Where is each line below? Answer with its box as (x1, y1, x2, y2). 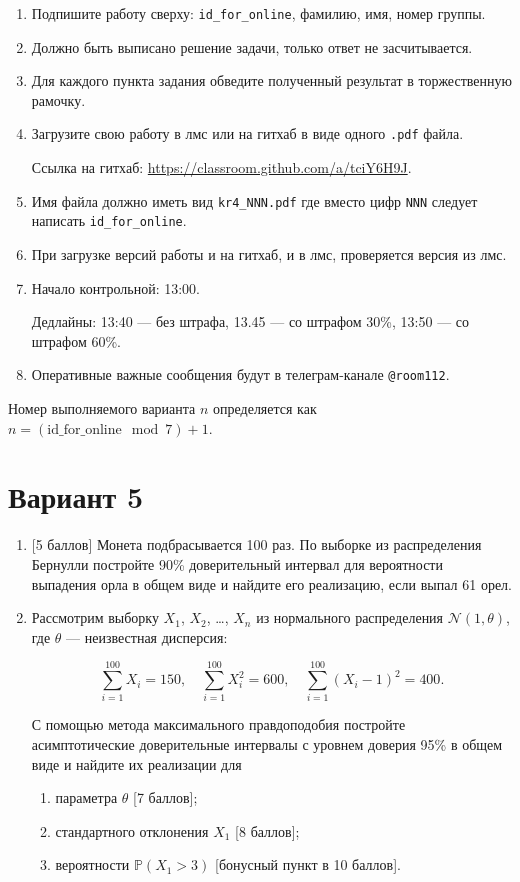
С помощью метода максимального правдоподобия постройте (31, 714, 406, 735)
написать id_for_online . (31, 210, 187, 231)
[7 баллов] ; (133, 787, 198, 808)
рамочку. (31, 89, 86, 110)
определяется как (213, 398, 317, 419)
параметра (55, 787, 118, 808)
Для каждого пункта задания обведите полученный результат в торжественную (31, 70, 512, 91)
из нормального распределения (256, 607, 444, 628)
